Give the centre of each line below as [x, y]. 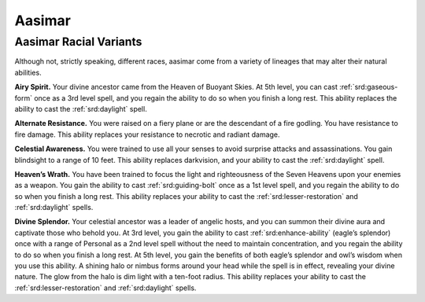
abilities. [28, 72]
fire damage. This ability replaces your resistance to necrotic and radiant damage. [147, 134]
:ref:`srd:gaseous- [368, 87]
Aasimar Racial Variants [78, 42]
